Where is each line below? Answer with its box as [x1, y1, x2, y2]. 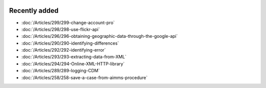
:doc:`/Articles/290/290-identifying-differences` [21, 40, 119, 46]
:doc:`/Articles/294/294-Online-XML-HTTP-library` [21, 60, 125, 66]
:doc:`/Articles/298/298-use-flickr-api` [21, 26, 100, 32]
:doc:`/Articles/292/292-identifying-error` [21, 47, 106, 53]
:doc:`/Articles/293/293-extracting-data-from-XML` [21, 54, 127, 60]
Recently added [9, 6, 59, 15]
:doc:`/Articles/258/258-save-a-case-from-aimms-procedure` [21, 74, 148, 81]
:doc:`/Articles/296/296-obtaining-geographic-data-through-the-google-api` [21, 33, 178, 39]
